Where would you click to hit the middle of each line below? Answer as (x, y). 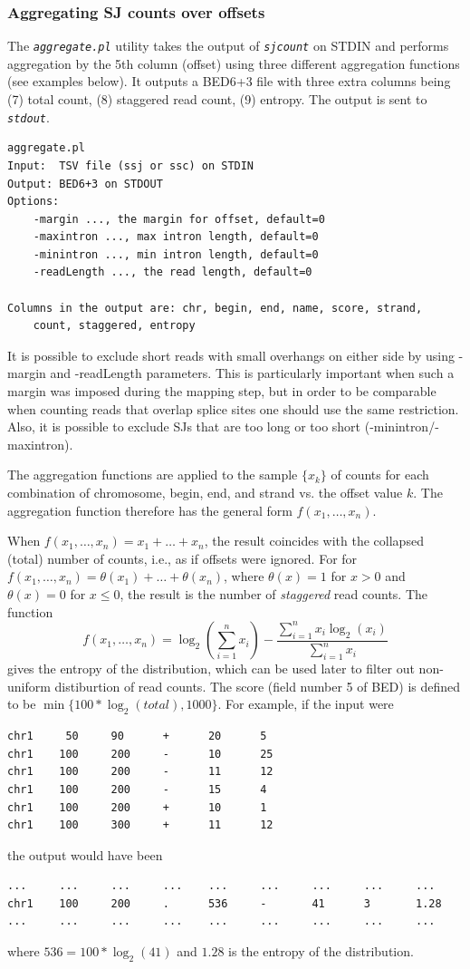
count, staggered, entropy (114, 326)
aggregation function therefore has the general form (150, 510)
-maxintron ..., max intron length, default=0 (176, 237)
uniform (29, 686)
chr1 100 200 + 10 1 (137, 807)
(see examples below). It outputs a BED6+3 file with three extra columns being (229, 81)
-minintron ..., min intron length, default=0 (176, 254)
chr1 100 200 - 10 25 (140, 754)
